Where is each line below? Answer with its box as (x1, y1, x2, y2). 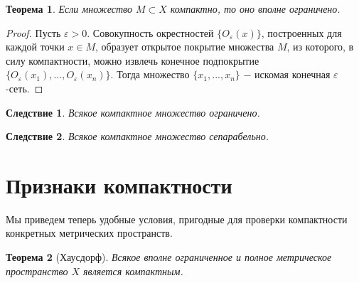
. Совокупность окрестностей (87, 25, 214, 40)
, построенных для (261, 25, 342, 40)
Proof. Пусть (6, 25, 61, 40)
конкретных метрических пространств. (6, 225, 173, 240)
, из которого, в (286, 39, 354, 54)
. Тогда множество (110, 67, 190, 82)
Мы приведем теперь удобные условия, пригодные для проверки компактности (6, 211, 348, 226)
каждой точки (6, 39, 65, 54)
